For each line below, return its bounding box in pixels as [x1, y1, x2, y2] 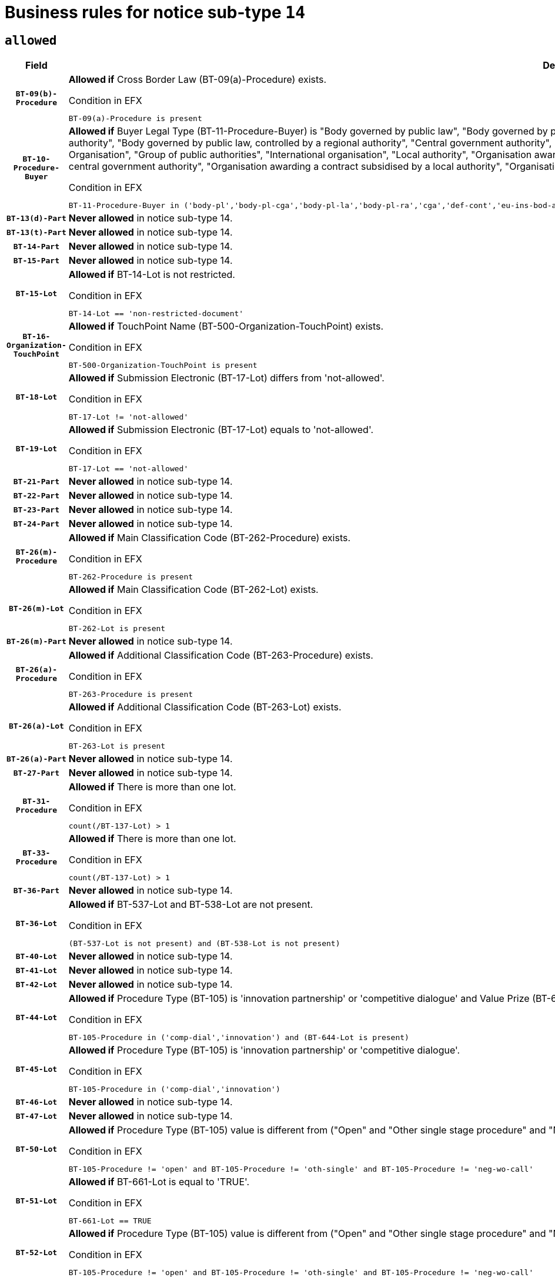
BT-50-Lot [15, 1144, 58, 1153]
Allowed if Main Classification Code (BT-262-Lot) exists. [68, 584, 319, 596]
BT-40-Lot [15, 951, 58, 961]
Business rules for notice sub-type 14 [5, 2, 305, 22]
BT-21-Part [13, 477, 60, 486]
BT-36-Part [13, 886, 60, 895]
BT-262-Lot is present [68, 624, 166, 633]
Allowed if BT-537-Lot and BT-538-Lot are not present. [68, 898, 313, 911]
